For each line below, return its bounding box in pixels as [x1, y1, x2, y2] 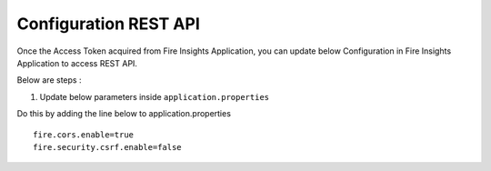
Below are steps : [16, 75, 82, 85]
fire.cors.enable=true [33, 129, 135, 140]
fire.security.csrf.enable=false [33, 142, 182, 152]
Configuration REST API [16, 14, 200, 34]
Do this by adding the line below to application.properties [16, 108, 232, 119]
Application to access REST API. [16, 57, 138, 68]
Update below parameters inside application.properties [39, 91, 270, 102]
